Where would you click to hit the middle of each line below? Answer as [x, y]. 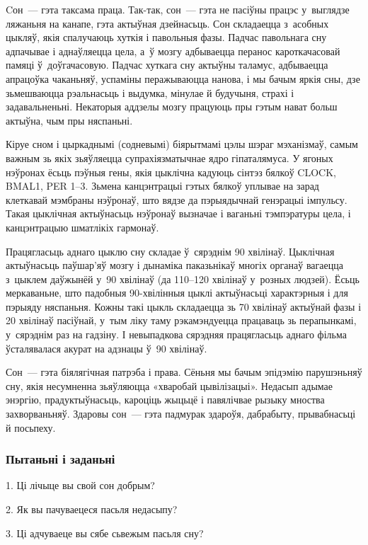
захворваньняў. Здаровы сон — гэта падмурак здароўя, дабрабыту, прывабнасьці [181, 414]
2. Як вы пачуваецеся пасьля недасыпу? [92, 509]
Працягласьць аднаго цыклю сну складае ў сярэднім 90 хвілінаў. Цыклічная [170, 251]
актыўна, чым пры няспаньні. [69, 120]
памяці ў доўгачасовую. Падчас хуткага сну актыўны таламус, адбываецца [167, 65]
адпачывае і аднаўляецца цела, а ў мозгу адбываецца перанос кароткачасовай [173, 51]
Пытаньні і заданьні [61, 459]
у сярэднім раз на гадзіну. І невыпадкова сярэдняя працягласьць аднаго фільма [176, 334]
